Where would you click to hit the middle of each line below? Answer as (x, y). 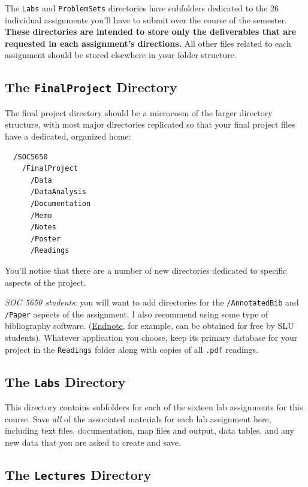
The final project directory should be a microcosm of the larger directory (139, 112)
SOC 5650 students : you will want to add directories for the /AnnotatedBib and (152, 302)
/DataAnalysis (58, 192)
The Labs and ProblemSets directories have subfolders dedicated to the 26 (142, 8)
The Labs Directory (65, 381)
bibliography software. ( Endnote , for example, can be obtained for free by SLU (150, 326)
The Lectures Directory (78, 474)
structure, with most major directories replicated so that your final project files (150, 124)
